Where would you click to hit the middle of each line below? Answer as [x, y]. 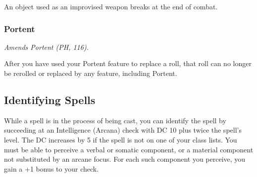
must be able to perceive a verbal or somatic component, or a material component [129, 149]
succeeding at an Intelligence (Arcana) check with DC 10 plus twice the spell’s [123, 130]
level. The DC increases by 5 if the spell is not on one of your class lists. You [121, 139]
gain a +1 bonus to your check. [51, 168]
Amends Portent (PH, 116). [46, 47]
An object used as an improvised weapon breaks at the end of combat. [111, 6]
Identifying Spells [50, 99]
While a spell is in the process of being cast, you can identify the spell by [115, 120]
